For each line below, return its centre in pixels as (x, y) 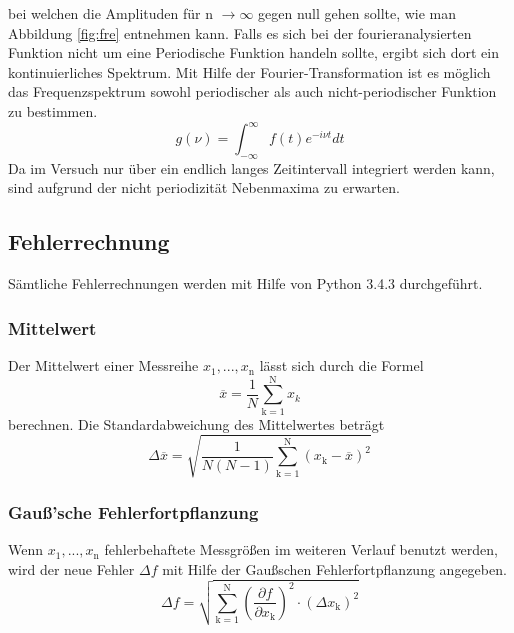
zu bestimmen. (53, 110)
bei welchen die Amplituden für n (111, 13)
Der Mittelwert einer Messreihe (103, 365)
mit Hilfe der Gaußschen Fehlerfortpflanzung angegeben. (334, 568)
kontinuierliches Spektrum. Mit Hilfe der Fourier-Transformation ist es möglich (249, 71)
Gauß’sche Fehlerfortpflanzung (133, 511)
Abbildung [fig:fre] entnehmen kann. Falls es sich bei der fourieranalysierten (240, 32)
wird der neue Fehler (71, 568)
